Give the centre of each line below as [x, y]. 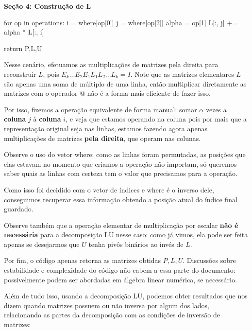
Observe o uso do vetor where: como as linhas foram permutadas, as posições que [125, 154]
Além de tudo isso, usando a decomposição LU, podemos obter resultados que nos [126, 296]
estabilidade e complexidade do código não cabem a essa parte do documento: [120, 270]
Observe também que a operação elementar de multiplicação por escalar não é [121, 225]
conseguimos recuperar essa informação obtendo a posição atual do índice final [121, 199]
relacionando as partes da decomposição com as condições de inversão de [112, 315]
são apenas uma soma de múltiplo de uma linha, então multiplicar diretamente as [125, 83]
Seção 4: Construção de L [48, 6]
